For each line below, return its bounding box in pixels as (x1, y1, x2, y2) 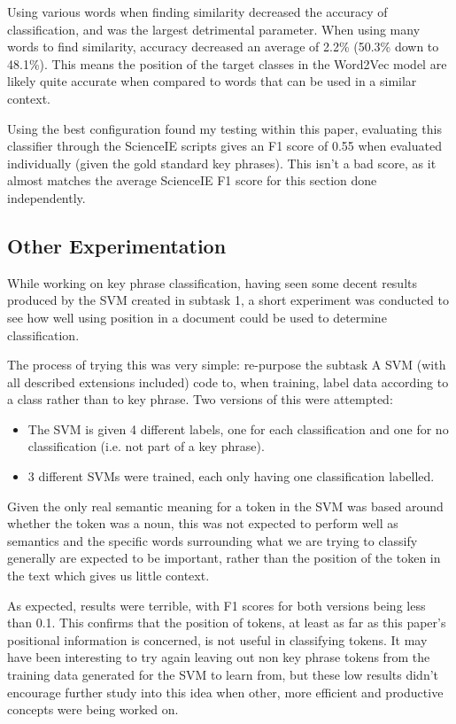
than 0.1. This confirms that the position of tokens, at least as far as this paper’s (7, 613, 446, 632)
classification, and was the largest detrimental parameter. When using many (7, 19, 421, 38)
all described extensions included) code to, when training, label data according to (7, 372, 449, 391)
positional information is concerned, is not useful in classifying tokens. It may (7, 630, 428, 649)
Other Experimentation (7, 231, 227, 259)
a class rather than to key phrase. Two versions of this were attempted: (7, 390, 393, 409)
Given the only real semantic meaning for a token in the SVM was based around (7, 496, 444, 515)
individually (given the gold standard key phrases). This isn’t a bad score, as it (7, 153, 437, 172)
